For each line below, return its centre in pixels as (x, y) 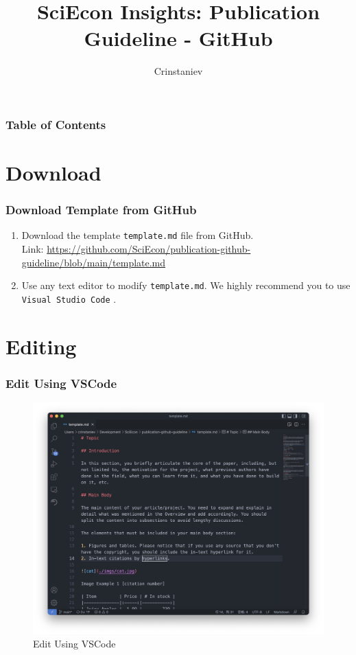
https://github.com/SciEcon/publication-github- (149, 249)
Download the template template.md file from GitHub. (138, 235)
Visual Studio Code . (69, 298)
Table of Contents (56, 124)
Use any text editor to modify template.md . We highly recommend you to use (186, 285)
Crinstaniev (178, 71)
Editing (41, 346)
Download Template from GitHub (101, 210)
